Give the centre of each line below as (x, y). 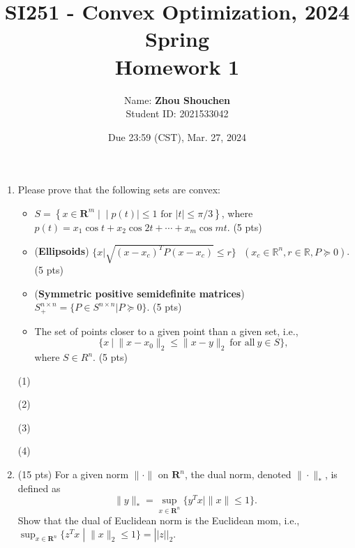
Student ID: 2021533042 (177, 113)
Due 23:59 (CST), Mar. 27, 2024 (177, 136)
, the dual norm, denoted (238, 474)
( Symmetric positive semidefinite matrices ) (139, 293)
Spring (177, 39)
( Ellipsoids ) (62, 251)
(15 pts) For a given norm (73, 474)
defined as (39, 488)
